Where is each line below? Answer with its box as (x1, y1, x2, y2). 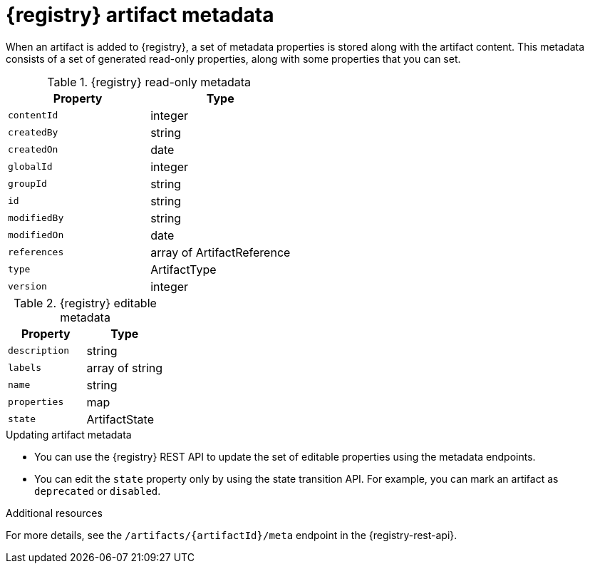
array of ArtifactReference (150, 245, 291, 260)
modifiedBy (8, 212, 64, 224)
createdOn (8, 144, 58, 155)
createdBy (8, 127, 58, 138)
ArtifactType (150, 262, 217, 277)
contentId (8, 110, 58, 121)
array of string (86, 360, 163, 375)
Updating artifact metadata (6, 428, 132, 441)
